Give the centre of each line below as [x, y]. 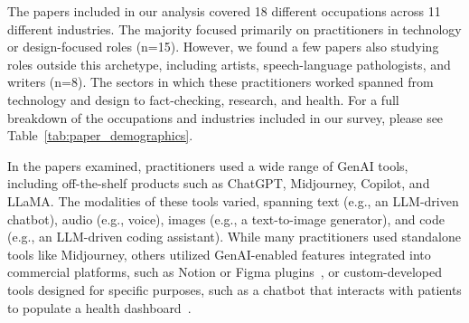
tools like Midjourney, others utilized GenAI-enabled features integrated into [219, 254]
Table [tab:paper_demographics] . [100, 135]
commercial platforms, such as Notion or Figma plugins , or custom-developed [225, 272]
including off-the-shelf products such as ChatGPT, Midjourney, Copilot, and [219, 183]
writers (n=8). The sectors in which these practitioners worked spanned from [220, 82]
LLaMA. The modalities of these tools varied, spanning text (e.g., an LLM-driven [233, 200]
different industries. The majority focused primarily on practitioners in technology [234, 28]
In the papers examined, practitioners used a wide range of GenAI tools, [208, 165]
